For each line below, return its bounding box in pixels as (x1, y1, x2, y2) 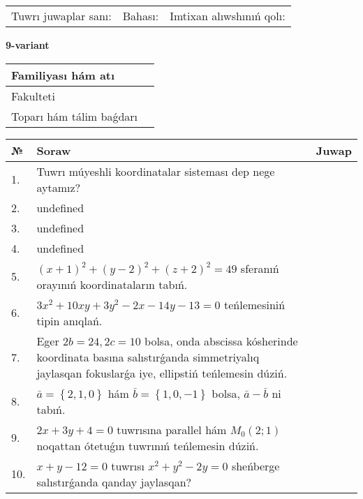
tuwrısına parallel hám (117, 421, 227, 438)
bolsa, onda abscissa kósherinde (145, 332, 298, 349)
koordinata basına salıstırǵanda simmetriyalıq (36, 348, 260, 365)
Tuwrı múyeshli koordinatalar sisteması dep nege (36, 163, 275, 179)
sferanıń (240, 260, 279, 276)
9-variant (6, 38, 50, 52)
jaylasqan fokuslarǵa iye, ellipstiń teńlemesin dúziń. (36, 364, 288, 381)
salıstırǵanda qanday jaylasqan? (36, 473, 192, 490)
